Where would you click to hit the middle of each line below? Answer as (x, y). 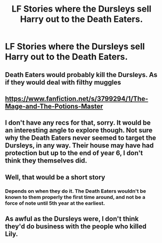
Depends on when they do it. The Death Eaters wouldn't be (76, 191)
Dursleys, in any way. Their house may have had (79, 146)
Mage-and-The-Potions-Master (54, 106)
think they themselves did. (46, 161)
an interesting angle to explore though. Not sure (79, 130)
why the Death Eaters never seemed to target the (81, 138)
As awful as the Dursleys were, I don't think (72, 219)
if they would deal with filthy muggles (63, 82)
